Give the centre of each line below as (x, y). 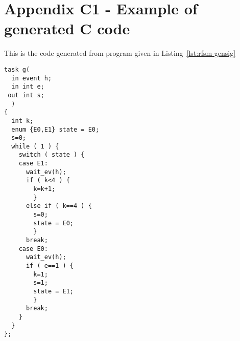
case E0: (33, 249)
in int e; (28, 87)
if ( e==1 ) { (50, 266)
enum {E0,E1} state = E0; (55, 129)
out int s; (26, 95)
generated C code (67, 28)
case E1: (33, 164)
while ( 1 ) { (35, 146)
